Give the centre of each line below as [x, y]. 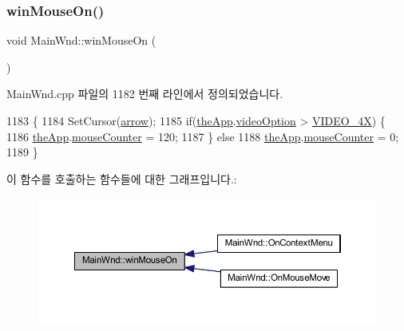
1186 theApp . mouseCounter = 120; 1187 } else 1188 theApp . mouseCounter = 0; [203, 136]
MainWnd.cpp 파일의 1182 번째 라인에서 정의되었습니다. [145, 94]
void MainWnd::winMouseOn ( [81, 40]
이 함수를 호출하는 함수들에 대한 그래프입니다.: [122, 178]
